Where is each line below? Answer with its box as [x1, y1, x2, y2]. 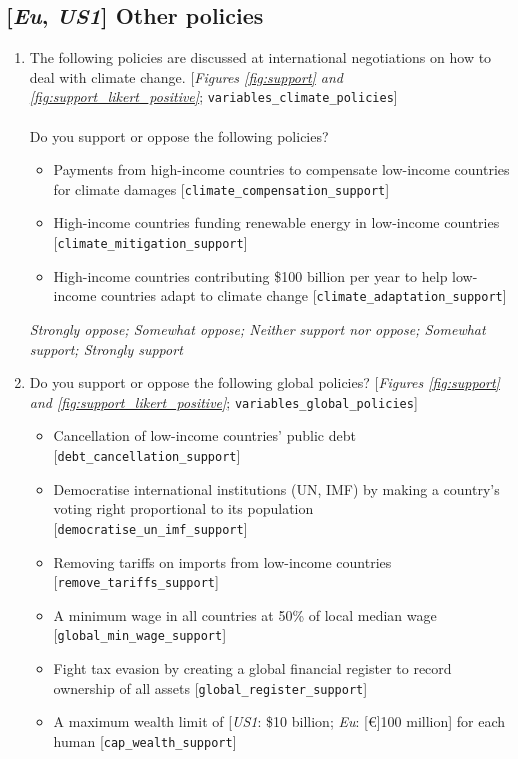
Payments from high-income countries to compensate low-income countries [53, 159, 510, 180]
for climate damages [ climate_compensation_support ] [53, 178, 390, 199]
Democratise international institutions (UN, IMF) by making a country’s [53, 478, 500, 499]
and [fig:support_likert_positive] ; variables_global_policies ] [29, 391, 418, 412]
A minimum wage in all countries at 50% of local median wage [53, 604, 437, 625]
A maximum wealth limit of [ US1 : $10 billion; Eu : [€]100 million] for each [53, 711, 506, 732]
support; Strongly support [29, 338, 183, 359]
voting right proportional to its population [53, 498, 314, 519]
